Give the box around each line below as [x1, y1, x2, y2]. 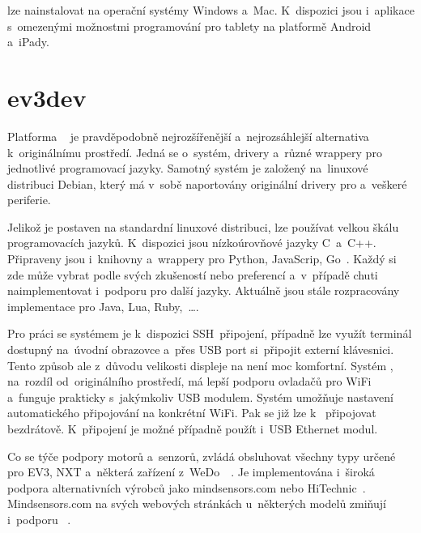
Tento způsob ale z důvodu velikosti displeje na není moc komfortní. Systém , [7, 356, 393, 373]
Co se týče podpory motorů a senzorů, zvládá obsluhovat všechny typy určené [7, 447, 396, 464]
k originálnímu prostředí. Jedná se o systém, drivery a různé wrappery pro [7, 143, 382, 160]
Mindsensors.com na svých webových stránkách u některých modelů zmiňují [7, 495, 386, 512]
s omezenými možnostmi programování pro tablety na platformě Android [7, 17, 372, 34]
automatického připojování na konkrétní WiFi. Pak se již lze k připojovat [7, 404, 376, 421]
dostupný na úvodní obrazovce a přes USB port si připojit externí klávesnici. [7, 341, 394, 358]
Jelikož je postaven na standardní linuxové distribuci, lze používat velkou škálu [7, 218, 399, 235]
